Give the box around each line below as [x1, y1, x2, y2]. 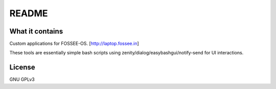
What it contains [9, 27, 63, 36]
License [9, 63, 35, 72]
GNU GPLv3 [9, 76, 35, 82]
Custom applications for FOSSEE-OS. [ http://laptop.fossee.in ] [9, 41, 139, 47]
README [9, 8, 48, 19]
